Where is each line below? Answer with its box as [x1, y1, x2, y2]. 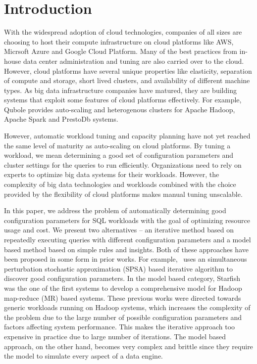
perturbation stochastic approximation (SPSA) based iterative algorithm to [4, 263, 233, 273]
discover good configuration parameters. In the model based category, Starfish [4, 273, 240, 283]
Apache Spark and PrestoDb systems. [4, 114, 118, 124]
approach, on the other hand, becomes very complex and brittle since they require [4, 341, 253, 351]
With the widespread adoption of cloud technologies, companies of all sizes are [4, 27, 242, 37]
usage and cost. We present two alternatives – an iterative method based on [4, 225, 234, 235]
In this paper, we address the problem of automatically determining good [4, 205, 226, 216]
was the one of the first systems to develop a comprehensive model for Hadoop [4, 282, 242, 293]
